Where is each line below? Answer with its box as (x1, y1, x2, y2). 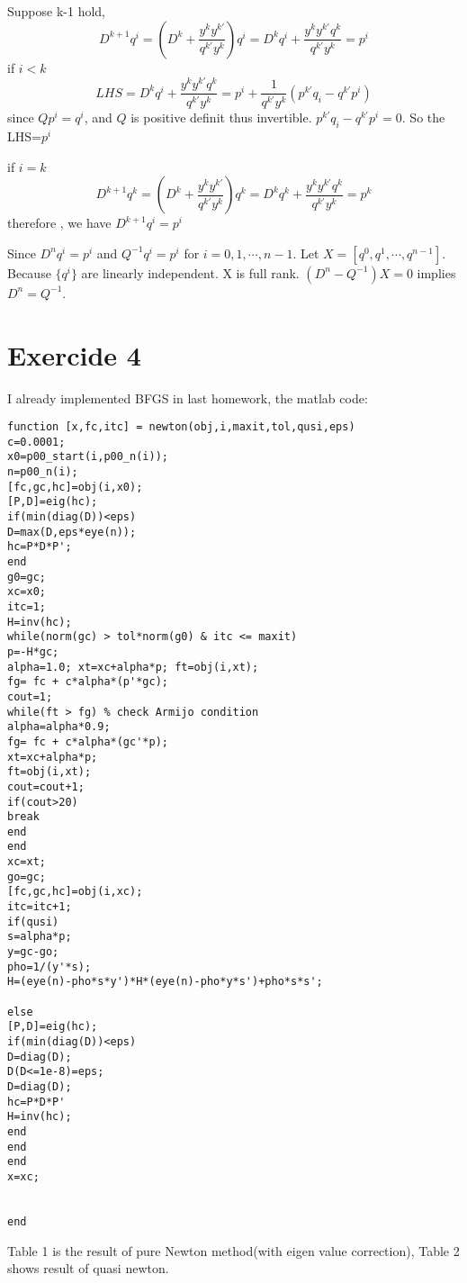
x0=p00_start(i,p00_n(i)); (7, 450, 168, 464)
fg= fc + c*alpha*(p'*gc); (7, 675, 168, 689)
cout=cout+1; (7, 780, 85, 793)
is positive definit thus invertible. (130, 108, 312, 127)
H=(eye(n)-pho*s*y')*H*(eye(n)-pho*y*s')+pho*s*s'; (7, 975, 323, 989)
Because (7, 263, 51, 282)
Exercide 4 (7, 336, 141, 373)
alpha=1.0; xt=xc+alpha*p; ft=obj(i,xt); (7, 660, 259, 673)
